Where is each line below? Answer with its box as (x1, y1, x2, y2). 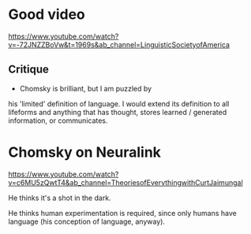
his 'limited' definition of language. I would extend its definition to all (8, 98, 230, 108)
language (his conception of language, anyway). (8, 217, 166, 226)
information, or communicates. (8, 116, 108, 125)
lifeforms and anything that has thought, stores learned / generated (8, 107, 227, 117)
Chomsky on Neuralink (8, 143, 162, 161)
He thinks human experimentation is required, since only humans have (8, 208, 237, 217)
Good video (8, 6, 85, 24)
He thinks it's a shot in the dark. (8, 193, 112, 202)
